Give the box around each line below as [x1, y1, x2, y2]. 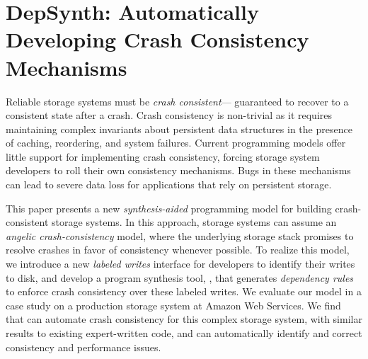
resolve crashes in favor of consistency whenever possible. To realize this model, [6, 242, 350, 257]
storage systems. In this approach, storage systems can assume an [52, 215, 337, 229]
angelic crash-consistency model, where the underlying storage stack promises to [6, 228, 354, 243]
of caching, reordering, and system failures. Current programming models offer [6, 135, 346, 150]
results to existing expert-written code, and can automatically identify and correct [6, 326, 362, 340]
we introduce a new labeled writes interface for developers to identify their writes [6, 256, 355, 271]
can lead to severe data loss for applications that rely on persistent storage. [6, 177, 332, 192]
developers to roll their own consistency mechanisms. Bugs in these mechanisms [6, 163, 351, 178]
